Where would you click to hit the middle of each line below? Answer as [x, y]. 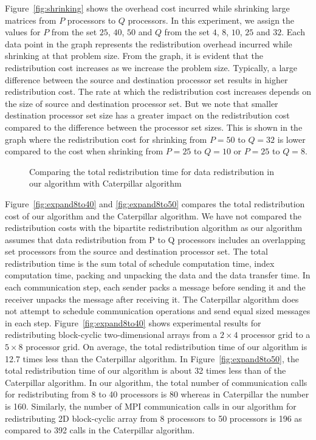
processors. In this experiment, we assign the [211, 20]
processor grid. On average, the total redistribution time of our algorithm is [167, 347]
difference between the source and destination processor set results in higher [146, 79]
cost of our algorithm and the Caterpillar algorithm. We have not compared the [153, 215]
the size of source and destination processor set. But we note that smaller [142, 103]
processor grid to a [276, 335]
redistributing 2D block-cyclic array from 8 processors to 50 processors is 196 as [153, 418]
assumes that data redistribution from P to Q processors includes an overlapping [155, 239]
